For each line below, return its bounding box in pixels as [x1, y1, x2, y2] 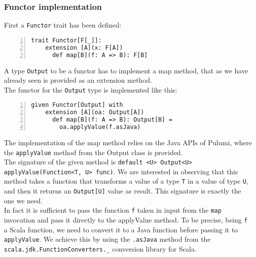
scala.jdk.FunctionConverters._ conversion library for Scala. [4, 243, 197, 254]
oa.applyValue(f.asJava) [59, 124, 141, 131]
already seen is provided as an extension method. [4, 75, 152, 85]
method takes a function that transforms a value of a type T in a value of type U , [4, 176, 248, 186]
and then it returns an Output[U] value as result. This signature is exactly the [4, 186, 241, 196]
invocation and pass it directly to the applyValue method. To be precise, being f [4, 215, 248, 225]
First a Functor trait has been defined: [4, 20, 122, 30]
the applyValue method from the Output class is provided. [4, 147, 183, 157]
